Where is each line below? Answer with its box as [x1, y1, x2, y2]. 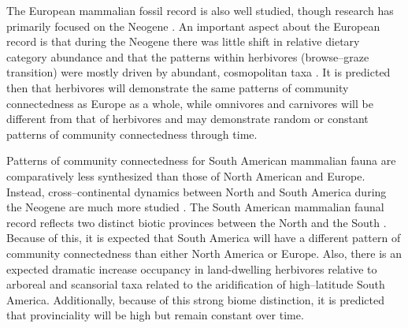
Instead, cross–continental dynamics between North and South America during [6, 183, 387, 199]
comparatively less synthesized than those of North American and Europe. [6, 167, 365, 184]
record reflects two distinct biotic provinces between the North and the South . [6, 214, 387, 230]
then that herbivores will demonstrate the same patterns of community [6, 79, 349, 95]
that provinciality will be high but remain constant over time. [6, 307, 304, 323]
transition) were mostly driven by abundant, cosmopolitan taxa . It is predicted [6, 64, 391, 80]
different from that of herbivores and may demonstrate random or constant [6, 110, 369, 127]
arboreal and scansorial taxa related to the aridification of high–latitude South [6, 276, 385, 293]
